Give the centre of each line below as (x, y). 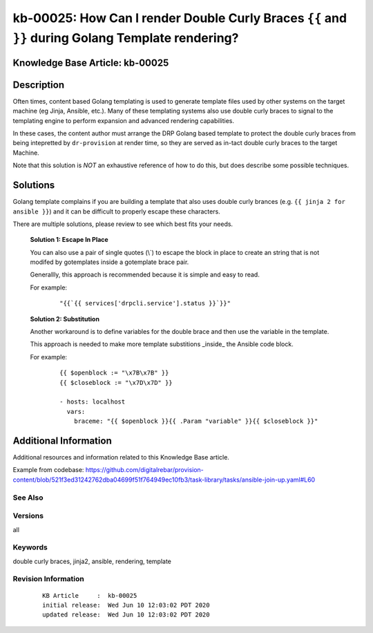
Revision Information (48, 579)
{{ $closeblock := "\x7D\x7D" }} (116, 382)
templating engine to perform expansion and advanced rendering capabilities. (124, 120)
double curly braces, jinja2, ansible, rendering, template (92, 561)
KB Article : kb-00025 (90, 595)
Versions (28, 516)
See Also (28, 498)
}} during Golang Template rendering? (126, 38)
